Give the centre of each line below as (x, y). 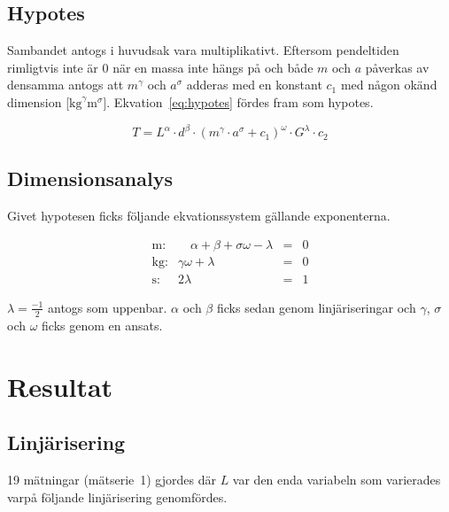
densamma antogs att (66, 85)
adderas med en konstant (254, 85)
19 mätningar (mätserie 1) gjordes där (112, 479)
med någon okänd (389, 85)
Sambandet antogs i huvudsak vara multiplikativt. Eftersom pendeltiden (203, 50)
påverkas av (397, 67)
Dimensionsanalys (90, 178)
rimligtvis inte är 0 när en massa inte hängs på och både (160, 67)
